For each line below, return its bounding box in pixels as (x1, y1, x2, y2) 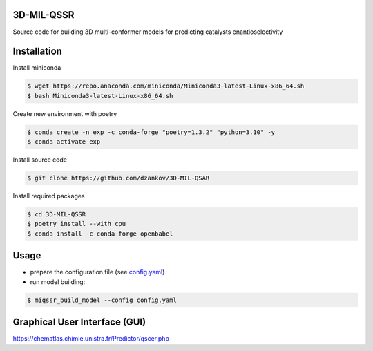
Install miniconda (12, 64, 61, 72)
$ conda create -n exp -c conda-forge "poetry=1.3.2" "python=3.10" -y (27, 128, 276, 136)
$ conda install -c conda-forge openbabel (27, 229, 173, 238)
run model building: (30, 277, 86, 286)
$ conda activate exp (27, 138, 101, 146)
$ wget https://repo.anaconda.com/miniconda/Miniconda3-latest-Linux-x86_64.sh (27, 82, 305, 90)
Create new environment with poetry (12, 109, 117, 117)
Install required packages (12, 192, 86, 200)
